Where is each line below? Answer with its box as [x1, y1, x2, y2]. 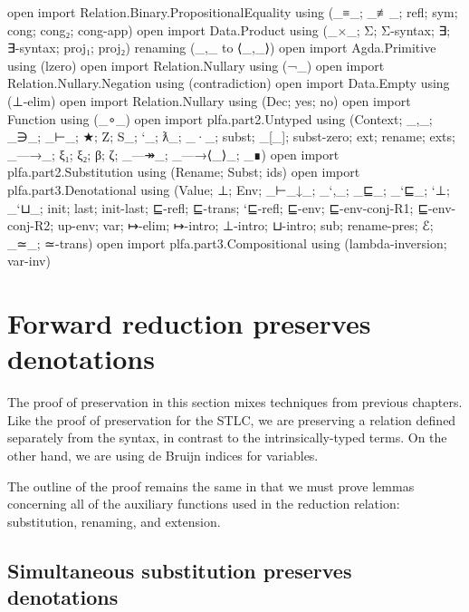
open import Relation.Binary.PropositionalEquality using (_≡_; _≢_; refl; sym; [7, 3, 458, 21]
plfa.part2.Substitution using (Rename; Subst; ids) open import [7, 162, 360, 181]
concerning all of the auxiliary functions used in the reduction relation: [7, 494, 400, 513]
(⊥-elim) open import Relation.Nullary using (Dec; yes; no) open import [7, 91, 411, 110]
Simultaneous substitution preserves [7, 556, 352, 584]
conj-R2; [7, 216, 54, 235]
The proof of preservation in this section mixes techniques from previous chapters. [7, 393, 463, 412]
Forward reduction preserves [7, 305, 371, 342]
